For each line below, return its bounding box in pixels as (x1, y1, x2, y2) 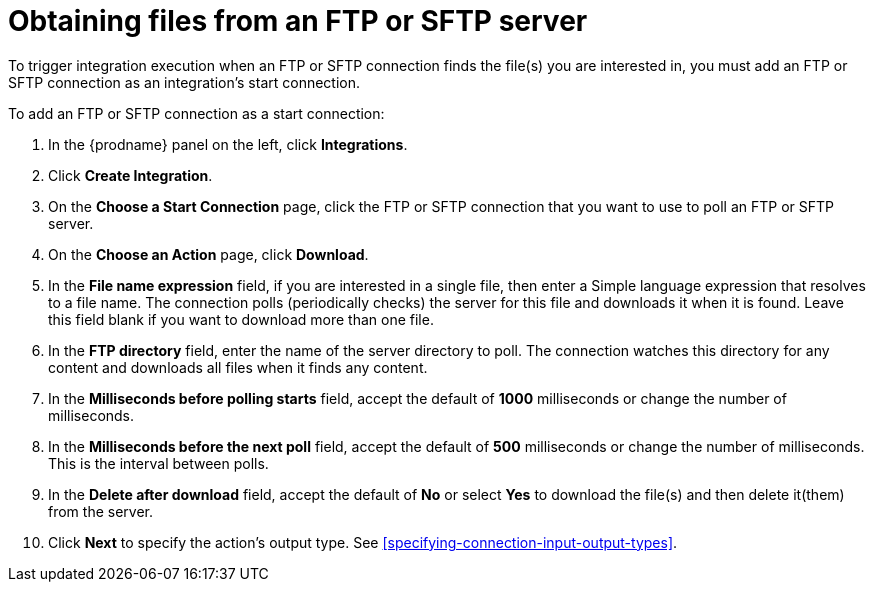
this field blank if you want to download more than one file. (48, 310, 434, 328)
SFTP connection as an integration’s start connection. (8, 73, 361, 91)
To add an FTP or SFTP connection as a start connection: (8, 104, 385, 122)
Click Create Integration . (48, 166, 213, 184)
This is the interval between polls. (48, 454, 269, 472)
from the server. (48, 502, 153, 520)
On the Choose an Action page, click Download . (48, 245, 369, 263)
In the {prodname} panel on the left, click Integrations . (48, 135, 408, 153)
